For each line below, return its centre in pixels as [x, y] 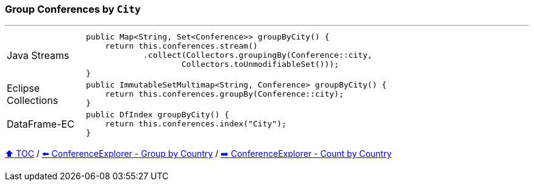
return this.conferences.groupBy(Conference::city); [224, 94]
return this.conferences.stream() [181, 46]
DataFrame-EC [41, 124]
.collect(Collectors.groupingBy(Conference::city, [258, 55]
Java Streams [38, 55]
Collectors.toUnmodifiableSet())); [260, 64]
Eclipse [23, 88]
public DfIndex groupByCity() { [158, 115]
